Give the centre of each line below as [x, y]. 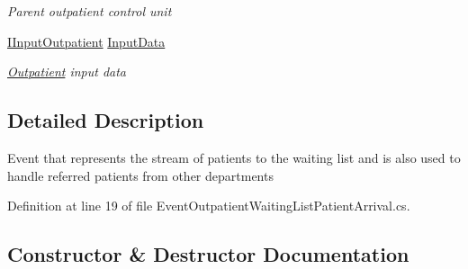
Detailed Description [106, 120]
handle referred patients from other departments [140, 175]
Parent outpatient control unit [90, 11]
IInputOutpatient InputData [86, 41]
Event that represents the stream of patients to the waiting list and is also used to [234, 157]
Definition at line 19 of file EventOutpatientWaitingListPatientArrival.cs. [209, 206]
